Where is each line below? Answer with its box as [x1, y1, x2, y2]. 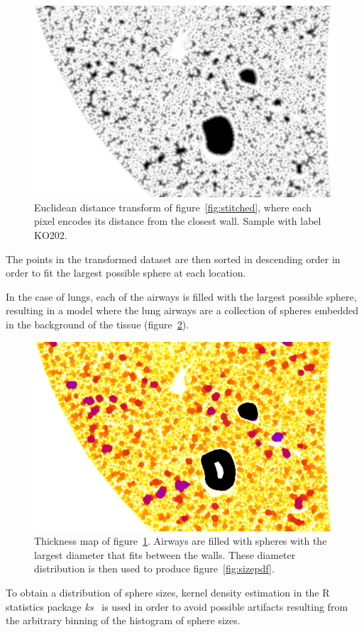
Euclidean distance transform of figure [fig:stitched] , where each [34, 199, 312, 214]
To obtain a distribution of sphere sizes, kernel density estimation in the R [6, 585, 330, 599]
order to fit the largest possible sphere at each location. [6, 265, 246, 280]
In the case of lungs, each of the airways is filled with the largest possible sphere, [6, 289, 357, 304]
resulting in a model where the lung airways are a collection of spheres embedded [6, 303, 359, 318]
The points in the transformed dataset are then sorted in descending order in [6, 251, 341, 266]
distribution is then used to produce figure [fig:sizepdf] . [34, 561, 275, 576]
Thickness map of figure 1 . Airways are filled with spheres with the [34, 533, 327, 548]
